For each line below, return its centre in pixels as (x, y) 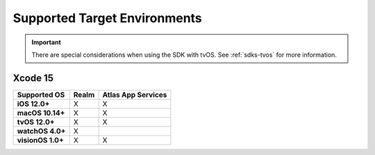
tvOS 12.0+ (36, 122)
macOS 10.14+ (41, 113)
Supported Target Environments (108, 18)
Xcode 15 (33, 78)
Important (47, 42)
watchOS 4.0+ (41, 131)
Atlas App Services (135, 95)
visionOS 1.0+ (40, 140)
